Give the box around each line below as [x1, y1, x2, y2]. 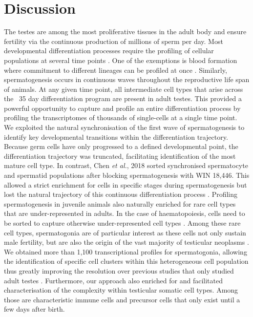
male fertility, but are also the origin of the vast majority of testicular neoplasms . [4, 237, 249, 247]
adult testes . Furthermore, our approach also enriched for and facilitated [4, 275, 223, 285]
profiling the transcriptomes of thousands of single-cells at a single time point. [4, 112, 237, 123]
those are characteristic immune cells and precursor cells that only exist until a [4, 294, 240, 304]
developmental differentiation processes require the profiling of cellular [4, 45, 214, 56]
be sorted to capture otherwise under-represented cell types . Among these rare [4, 218, 241, 228]
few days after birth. [4, 304, 65, 314]
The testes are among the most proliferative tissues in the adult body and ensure [4, 26, 247, 37]
